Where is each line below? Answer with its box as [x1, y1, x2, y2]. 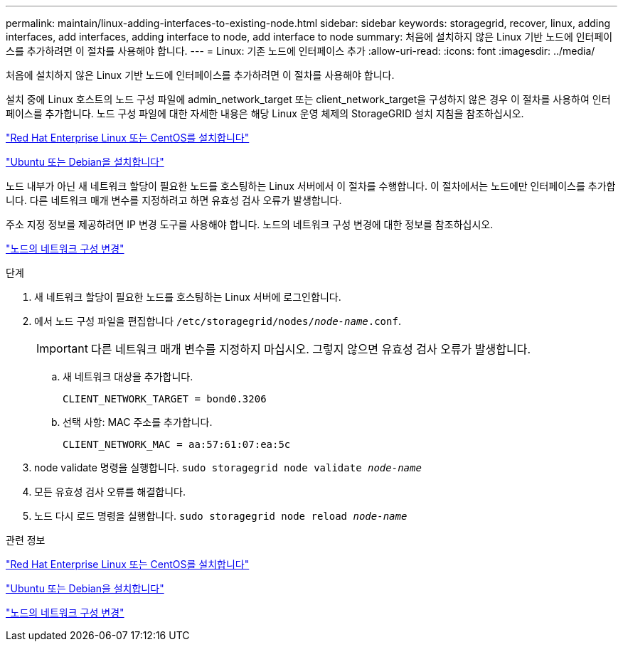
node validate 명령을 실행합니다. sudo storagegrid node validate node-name [34, 461, 422, 474]
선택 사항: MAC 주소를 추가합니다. [63, 416, 213, 428]
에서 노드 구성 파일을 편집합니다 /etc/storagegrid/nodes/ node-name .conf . [34, 315, 401, 327]
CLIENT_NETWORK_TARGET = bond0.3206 [63, 393, 267, 405]
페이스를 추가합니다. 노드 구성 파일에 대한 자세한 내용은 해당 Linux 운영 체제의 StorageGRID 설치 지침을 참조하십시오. [6, 107, 524, 119]
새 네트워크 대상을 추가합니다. [63, 370, 193, 383]
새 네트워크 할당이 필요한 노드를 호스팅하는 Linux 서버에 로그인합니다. [34, 291, 341, 303]
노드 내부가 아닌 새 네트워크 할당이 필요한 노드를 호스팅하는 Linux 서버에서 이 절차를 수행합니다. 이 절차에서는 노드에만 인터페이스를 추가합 [6, 180, 616, 192]
